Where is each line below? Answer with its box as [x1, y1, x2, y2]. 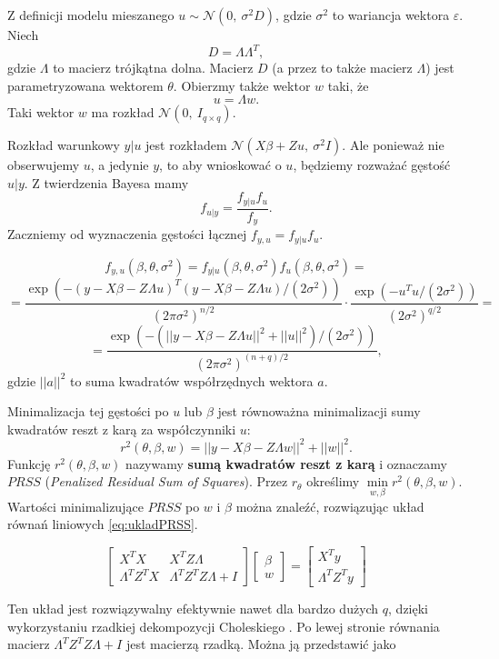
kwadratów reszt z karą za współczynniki [7, 419, 236, 438]
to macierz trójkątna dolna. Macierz [53, 58, 254, 77]
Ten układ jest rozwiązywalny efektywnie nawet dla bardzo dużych [7, 598, 379, 617]
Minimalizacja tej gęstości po [7, 402, 169, 421]
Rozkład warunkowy [7, 135, 120, 155]
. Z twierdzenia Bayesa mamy [24, 173, 189, 192]
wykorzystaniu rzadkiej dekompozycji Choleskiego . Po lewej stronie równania [7, 616, 440, 635]
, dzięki [388, 598, 428, 617]
